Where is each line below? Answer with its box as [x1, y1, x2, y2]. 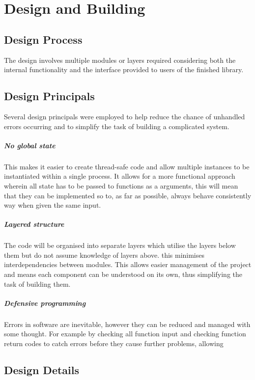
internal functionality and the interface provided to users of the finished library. [4, 64, 244, 75]
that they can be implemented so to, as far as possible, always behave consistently [4, 190, 252, 200]
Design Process [4, 31, 83, 47]
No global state [4, 140, 56, 150]
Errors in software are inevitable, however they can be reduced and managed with [4, 319, 251, 329]
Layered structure [4, 219, 64, 229]
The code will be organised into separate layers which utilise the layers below [4, 240, 236, 250]
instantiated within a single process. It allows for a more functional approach [4, 171, 235, 181]
